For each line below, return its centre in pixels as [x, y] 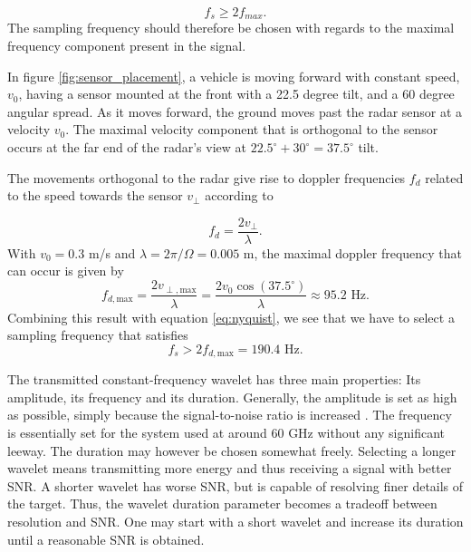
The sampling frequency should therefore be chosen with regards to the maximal [231, 28]
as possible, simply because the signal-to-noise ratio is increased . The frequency [230, 415]
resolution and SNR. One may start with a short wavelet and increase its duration [235, 521]
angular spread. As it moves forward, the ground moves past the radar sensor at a [235, 111]
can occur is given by [66, 271]
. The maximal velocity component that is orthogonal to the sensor [252, 129]
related [444, 177]
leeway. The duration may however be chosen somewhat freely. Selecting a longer [232, 450]
